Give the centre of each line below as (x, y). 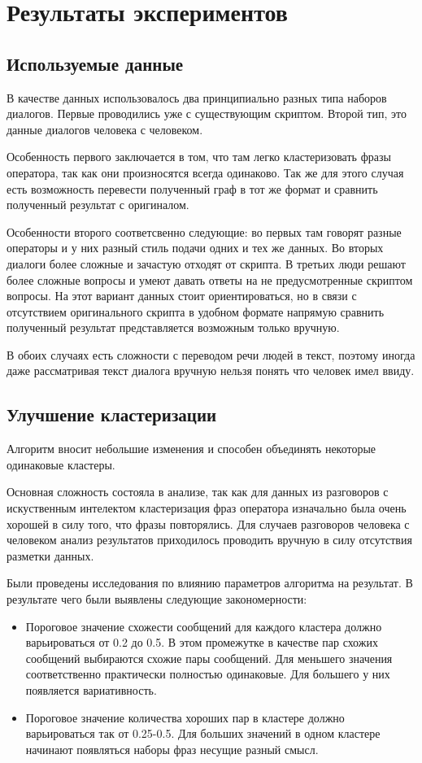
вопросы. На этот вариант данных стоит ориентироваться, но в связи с (182, 296)
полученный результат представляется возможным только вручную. (173, 327)
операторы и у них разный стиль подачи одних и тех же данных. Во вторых (195, 248)
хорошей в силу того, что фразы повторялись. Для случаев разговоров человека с (208, 523)
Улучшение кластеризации (112, 414)
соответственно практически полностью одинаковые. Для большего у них (208, 674)
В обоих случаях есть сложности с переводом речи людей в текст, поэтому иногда (211, 354)
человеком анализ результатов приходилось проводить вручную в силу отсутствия (209, 540)
